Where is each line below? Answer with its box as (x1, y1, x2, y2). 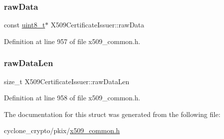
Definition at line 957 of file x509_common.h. (4, 36, 140, 46)
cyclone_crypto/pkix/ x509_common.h (4, 125, 120, 136)
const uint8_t (4, 20, 45, 30)
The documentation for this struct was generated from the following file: (4, 109, 221, 119)
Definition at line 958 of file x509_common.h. (4, 93, 140, 103)
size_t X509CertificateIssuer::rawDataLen (4, 76, 130, 86)
